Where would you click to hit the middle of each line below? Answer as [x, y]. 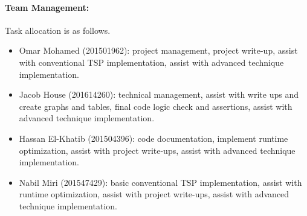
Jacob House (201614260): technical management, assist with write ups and [159, 94]
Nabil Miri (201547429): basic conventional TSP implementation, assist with [160, 182]
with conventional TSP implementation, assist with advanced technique [151, 62]
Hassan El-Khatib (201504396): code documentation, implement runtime [153, 138]
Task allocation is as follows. [58, 30]
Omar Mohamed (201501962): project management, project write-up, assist [158, 50]
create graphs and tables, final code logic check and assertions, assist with [156, 106]
